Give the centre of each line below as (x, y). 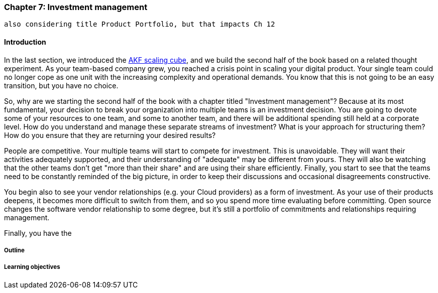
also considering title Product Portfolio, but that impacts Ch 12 (140, 24)
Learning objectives (32, 267)
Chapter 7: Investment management (76, 7)
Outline (14, 250)
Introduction (25, 42)
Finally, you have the (38, 233)
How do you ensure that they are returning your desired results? (110, 135)
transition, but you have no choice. (61, 85)
